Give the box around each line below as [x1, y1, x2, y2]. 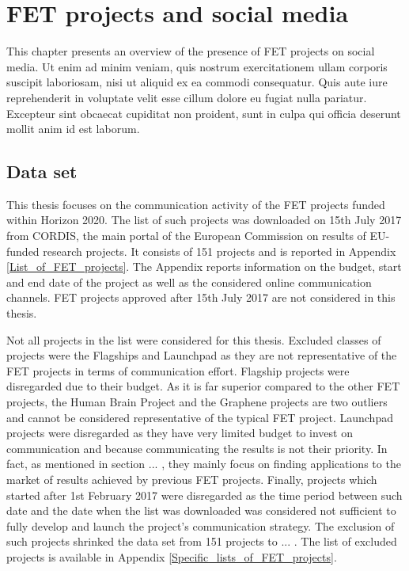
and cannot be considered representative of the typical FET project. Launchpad [6, 409, 393, 425]
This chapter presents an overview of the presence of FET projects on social [6, 43, 375, 59]
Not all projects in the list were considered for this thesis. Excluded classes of [6, 331, 381, 348]
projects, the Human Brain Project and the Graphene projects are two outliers [6, 394, 388, 410]
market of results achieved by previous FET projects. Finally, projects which [6, 470, 377, 487]
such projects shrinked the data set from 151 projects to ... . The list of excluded [6, 533, 397, 550]
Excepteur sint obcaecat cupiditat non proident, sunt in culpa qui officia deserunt [6, 105, 401, 121]
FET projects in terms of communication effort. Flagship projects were [6, 362, 350, 379]
